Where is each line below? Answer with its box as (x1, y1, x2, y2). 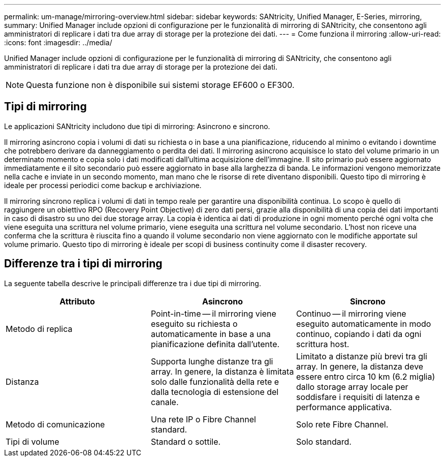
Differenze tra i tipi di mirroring (4, 257, 163, 270)
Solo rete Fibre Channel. (296, 419, 389, 429)
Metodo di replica (6, 323, 73, 334)
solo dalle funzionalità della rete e (150, 376, 279, 387)
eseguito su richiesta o (150, 318, 238, 329)
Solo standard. (296, 436, 352, 447)
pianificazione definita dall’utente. (150, 339, 280, 349)
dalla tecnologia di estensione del (150, 386, 279, 397)
